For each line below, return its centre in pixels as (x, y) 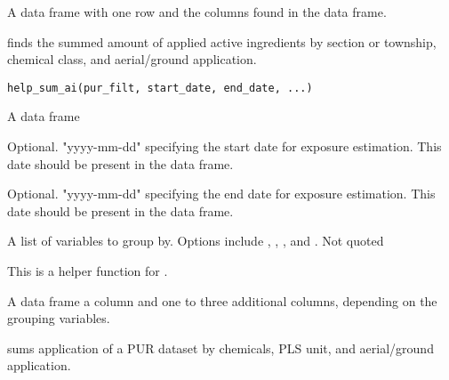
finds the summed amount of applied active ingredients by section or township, (222, 41)
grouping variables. (59, 318)
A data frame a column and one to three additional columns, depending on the (222, 300)
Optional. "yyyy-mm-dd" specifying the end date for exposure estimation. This (221, 194)
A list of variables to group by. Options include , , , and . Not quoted (196, 241)
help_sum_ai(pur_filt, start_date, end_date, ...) (160, 88)
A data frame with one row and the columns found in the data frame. (197, 12)
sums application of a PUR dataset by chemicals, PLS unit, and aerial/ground (220, 348)
